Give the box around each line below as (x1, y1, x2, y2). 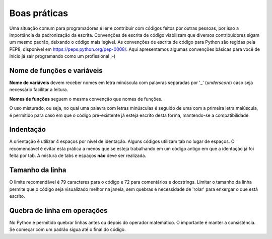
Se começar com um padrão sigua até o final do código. (9, 226, 126, 232)
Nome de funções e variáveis (9, 66, 103, 75)
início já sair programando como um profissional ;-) (9, 53, 116, 59)
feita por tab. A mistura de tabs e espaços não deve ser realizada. (9, 152, 146, 158)
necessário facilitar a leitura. (9, 87, 68, 93)
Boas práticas (9, 8, 68, 19)
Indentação (9, 125, 46, 134)
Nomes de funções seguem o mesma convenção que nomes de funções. (9, 96, 163, 102)
